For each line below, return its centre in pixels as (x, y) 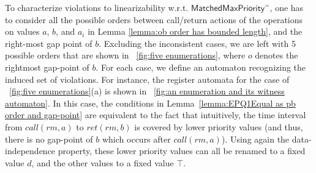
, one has (287, 7)
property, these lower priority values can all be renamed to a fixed (182, 151)
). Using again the (255, 139)
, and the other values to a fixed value (103, 162)
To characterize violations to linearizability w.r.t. (97, 7)
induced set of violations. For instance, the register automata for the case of (147, 79)
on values (22, 31)
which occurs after (136, 139)
